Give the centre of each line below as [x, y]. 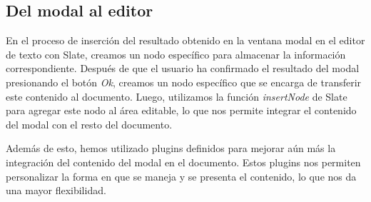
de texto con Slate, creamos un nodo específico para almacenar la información [176, 54]
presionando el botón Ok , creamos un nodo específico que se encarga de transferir [184, 82]
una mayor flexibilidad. [56, 190]
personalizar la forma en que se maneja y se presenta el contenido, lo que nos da [181, 176]
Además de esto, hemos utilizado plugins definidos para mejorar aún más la [171, 148]
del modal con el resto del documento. [89, 124]
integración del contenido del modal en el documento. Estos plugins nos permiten [183, 162]
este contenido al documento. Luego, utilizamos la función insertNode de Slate [177, 96]
